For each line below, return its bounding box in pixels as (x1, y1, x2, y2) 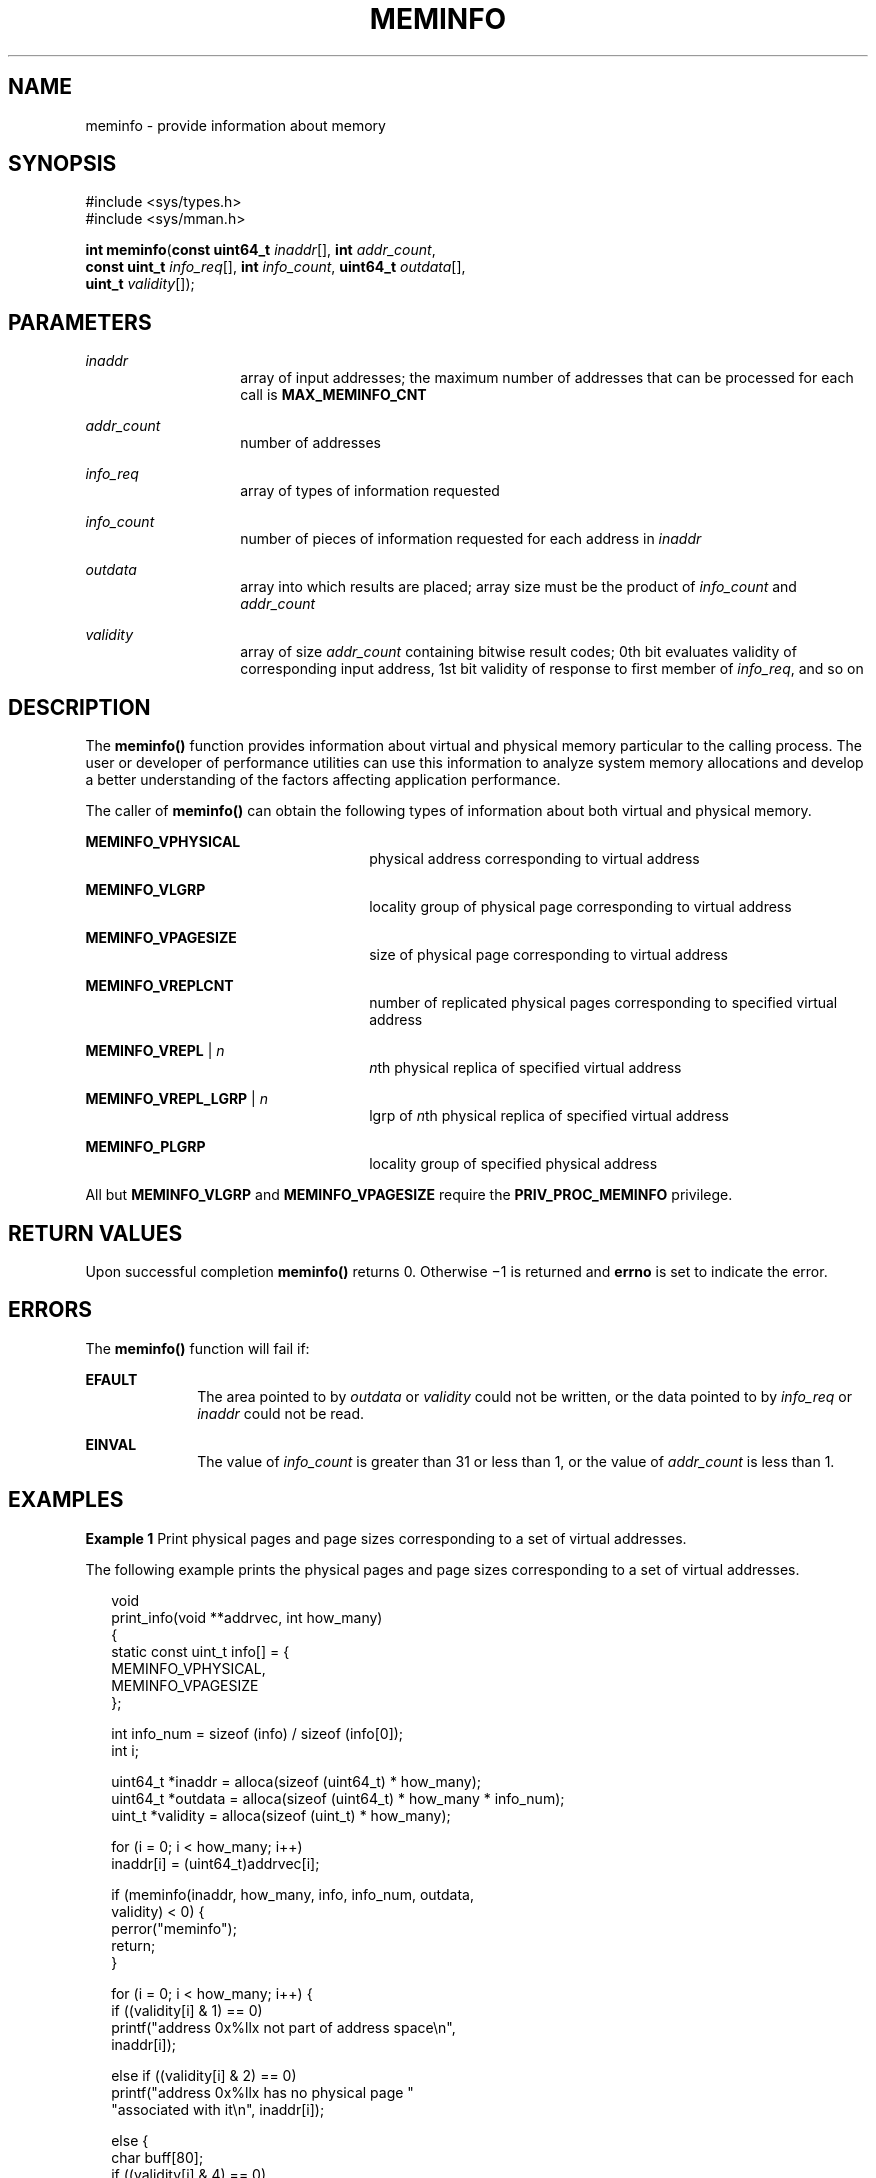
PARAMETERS (8, 309, 152, 335)
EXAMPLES (8, 1487, 124, 1513)
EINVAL (85, 1435, 137, 1453)
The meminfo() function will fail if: (85, 1339, 310, 1357)
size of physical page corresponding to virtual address (369, 946, 729, 964)
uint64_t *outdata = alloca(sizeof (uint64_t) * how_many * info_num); (111, 1789, 565, 1807)
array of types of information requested (240, 482, 500, 500)
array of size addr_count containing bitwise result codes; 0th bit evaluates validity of (240, 643, 797, 661)
